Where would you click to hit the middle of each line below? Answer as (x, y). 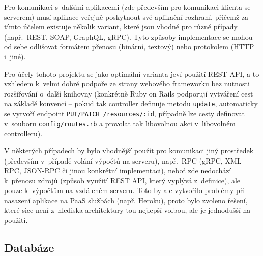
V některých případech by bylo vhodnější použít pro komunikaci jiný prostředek (129, 150)
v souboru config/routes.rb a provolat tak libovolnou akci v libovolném (120, 123)
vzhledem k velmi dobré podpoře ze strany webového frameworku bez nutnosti (127, 84)
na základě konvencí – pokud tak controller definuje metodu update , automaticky (131, 103)
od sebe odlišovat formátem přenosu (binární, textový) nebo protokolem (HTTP (129, 46)
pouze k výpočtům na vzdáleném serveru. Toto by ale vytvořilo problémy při (125, 190)
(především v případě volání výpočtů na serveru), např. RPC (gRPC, (113, 160)
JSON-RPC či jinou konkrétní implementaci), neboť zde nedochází (127, 170)
